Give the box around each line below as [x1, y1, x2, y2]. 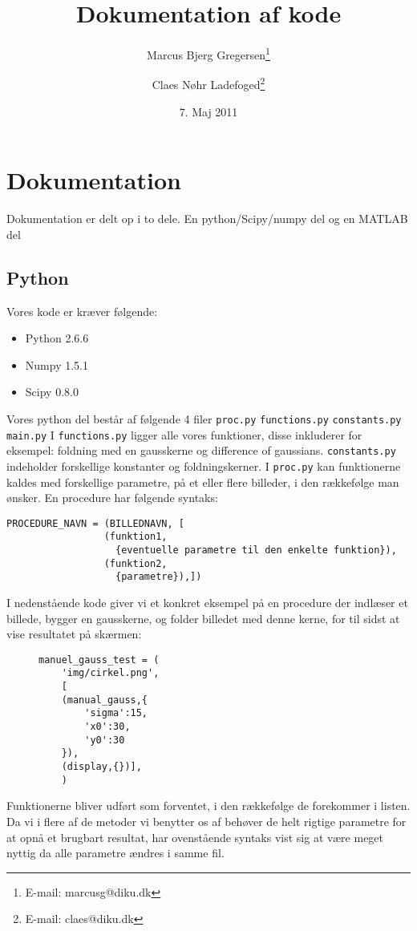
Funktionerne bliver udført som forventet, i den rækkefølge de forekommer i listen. [6, 797, 411, 814]
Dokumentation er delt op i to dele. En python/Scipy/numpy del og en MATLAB [6, 210, 408, 227]
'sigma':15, [84, 707, 148, 719]
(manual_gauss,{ [61, 694, 148, 706]
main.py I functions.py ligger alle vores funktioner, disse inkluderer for [6, 426, 362, 443]
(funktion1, [103, 531, 168, 543]
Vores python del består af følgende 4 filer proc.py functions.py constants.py [6, 410, 402, 427]
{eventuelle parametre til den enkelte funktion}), [115, 544, 397, 557]
